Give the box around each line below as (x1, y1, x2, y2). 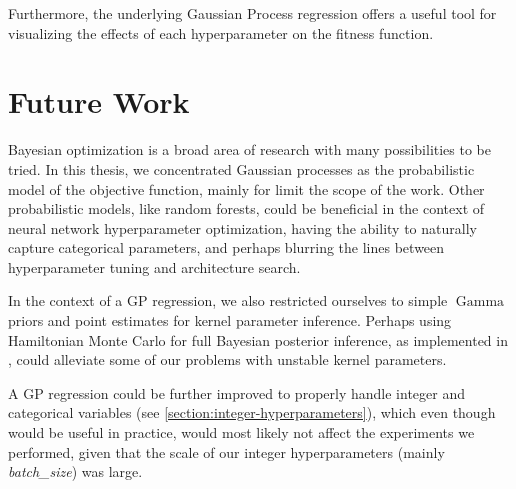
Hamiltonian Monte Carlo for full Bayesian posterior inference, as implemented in (8, 329, 508, 350)
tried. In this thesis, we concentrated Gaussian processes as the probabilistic (8, 158, 475, 179)
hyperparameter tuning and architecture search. (8, 256, 301, 277)
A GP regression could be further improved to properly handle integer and (8, 382, 465, 403)
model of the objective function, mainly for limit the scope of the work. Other (8, 178, 485, 199)
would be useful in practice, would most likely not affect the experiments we (8, 422, 475, 443)
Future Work (8, 81, 190, 122)
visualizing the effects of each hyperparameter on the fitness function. (8, 22, 434, 43)
